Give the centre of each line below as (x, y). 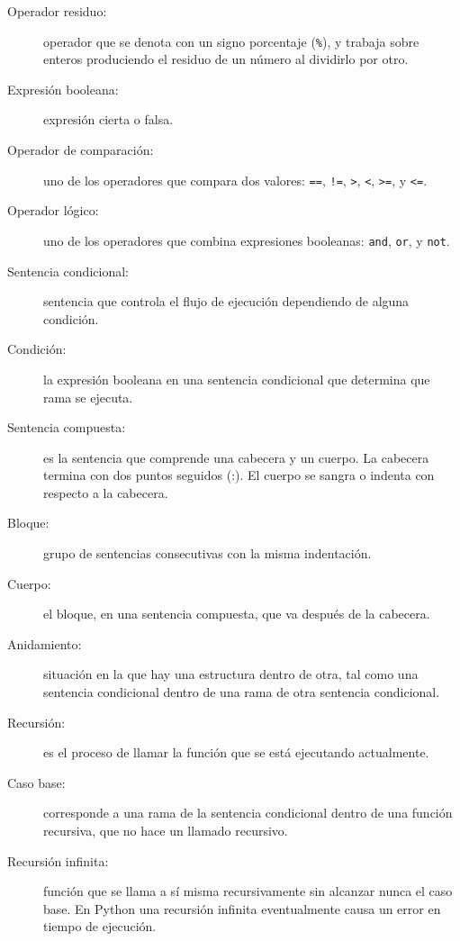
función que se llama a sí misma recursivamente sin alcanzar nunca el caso (248, 891)
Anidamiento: (45, 643)
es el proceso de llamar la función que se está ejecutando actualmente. (236, 752)
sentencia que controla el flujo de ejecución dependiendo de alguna (226, 301)
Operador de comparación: (81, 150)
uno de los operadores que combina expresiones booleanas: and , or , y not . (247, 240)
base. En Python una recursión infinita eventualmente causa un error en (242, 908)
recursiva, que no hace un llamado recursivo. (166, 830)
